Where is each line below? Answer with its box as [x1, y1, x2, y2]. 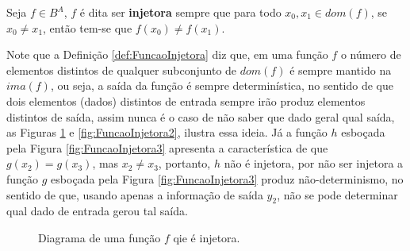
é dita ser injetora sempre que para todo [79, 4, 282, 20]
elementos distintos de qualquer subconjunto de [6, 61, 237, 78]
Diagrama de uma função [38, 229, 161, 245]
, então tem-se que [43, 19, 132, 36]
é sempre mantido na [289, 61, 392, 78]
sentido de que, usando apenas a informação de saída [6, 186, 263, 203]
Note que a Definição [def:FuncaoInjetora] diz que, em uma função [6, 46, 328, 63]
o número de [340, 46, 401, 63]
